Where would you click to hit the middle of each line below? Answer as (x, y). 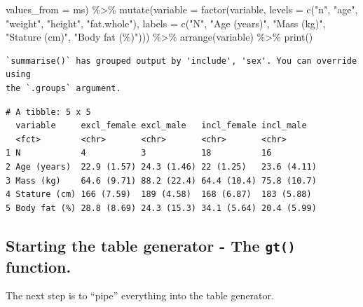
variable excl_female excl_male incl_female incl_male (161, 126)
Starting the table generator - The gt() (151, 245)
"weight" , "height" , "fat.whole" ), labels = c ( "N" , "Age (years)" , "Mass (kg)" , (166, 23)
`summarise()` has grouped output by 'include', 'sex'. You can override (181, 61)
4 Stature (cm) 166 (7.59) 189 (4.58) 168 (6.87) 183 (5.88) (159, 195)
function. (39, 266)
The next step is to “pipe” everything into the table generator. (140, 295)
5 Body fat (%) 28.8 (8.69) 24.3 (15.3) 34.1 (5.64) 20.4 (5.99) (161, 208)
